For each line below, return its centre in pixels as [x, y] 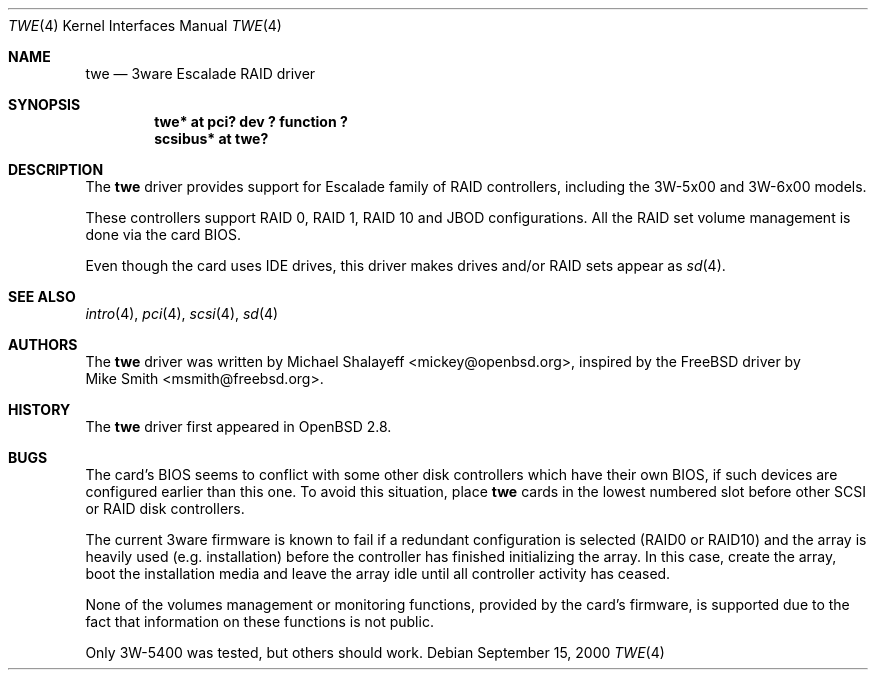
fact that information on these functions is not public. [259, 621]
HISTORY [39, 409]
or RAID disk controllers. [165, 508]
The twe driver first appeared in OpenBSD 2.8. [238, 426]
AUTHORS [43, 344]
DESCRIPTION [56, 169]
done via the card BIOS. [163, 234]
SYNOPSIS [44, 104]
